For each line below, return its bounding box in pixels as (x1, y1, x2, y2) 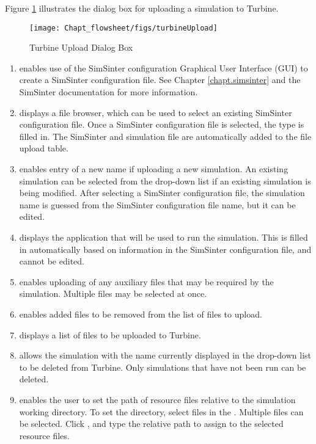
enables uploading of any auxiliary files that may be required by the (19, 275, 274, 288)
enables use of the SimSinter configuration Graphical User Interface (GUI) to (19, 61, 308, 74)
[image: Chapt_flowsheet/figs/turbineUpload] (29, 23, 218, 32)
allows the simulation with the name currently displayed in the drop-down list (19, 349, 312, 362)
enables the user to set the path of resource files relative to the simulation (19, 393, 296, 406)
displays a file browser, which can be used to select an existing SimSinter (19, 106, 292, 118)
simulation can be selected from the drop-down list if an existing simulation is (19, 174, 311, 187)
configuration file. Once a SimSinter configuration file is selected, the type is (19, 118, 304, 131)
